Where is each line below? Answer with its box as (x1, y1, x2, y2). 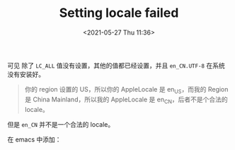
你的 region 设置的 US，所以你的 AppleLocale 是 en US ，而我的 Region (24, 85, 229, 95)
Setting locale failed (59, 5, 179, 21)
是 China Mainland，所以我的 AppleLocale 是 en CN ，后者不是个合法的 (24, 95, 228, 105)
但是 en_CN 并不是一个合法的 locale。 (7, 120, 115, 128)
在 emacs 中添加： (7, 135, 62, 144)
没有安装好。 (7, 70, 45, 78)
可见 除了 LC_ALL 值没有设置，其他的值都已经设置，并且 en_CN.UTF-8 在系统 (7, 61, 225, 70)
